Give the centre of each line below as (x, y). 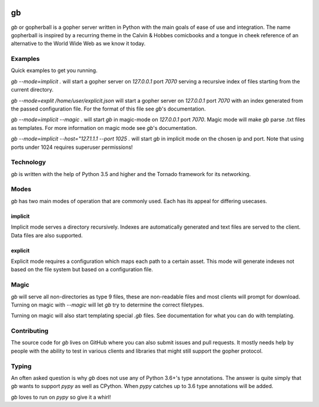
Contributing (30, 331)
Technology (29, 162)
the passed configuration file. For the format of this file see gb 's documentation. (108, 109)
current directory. (32, 90)
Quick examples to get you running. (54, 70)
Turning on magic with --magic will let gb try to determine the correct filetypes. (108, 305)
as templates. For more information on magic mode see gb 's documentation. (104, 128)
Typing (21, 366)
